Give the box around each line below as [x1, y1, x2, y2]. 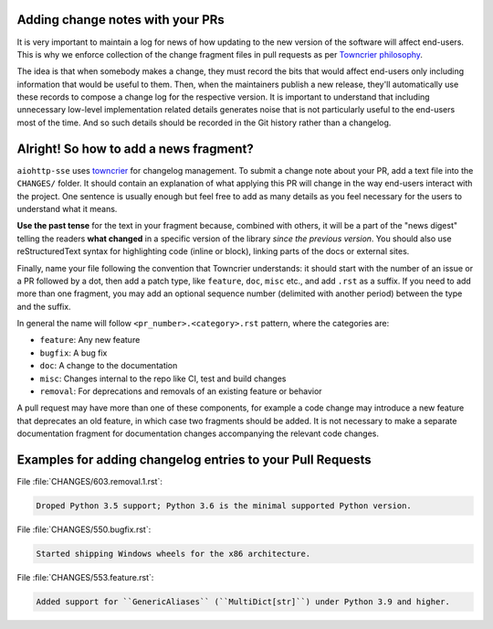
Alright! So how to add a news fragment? [16, 141, 255, 156]
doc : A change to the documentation [39, 360, 178, 371]
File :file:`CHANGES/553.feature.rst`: [16, 572, 154, 583]
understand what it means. [16, 203, 118, 214]
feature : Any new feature [39, 335, 141, 346]
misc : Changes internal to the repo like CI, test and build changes [39, 373, 287, 384]
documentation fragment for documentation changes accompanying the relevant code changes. [16, 428, 379, 439]
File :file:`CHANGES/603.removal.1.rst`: [16, 476, 163, 487]
